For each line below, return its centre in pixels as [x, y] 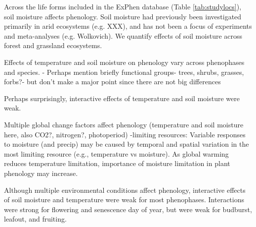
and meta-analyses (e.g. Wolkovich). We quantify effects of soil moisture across [123, 35]
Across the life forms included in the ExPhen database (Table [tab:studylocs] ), [123, 6]
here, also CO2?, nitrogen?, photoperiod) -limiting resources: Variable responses [125, 134]
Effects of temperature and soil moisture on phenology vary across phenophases [124, 62]
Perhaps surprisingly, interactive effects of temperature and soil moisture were [122, 98]
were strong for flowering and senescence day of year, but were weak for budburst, [128, 209]
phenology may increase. [41, 173]
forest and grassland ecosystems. [53, 45]
